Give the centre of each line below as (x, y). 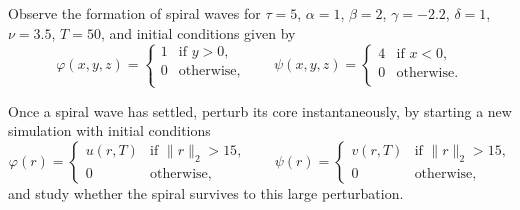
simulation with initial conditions (109, 130)
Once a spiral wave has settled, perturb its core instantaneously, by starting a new (260, 110)
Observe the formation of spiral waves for (134, 13)
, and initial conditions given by (198, 32)
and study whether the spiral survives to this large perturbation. (206, 192)
